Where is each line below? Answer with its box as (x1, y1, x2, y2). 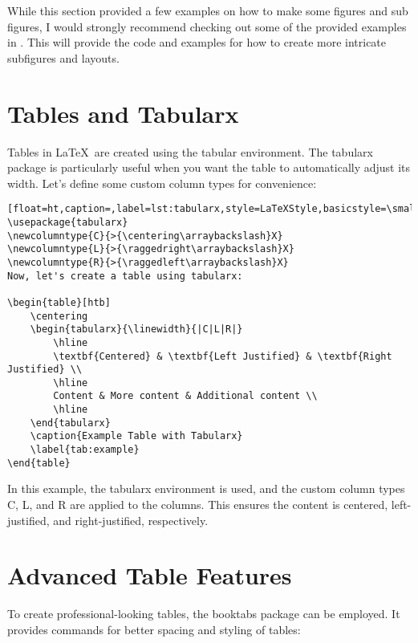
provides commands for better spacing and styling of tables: (7, 621, 301, 637)
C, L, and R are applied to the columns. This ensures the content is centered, (7, 496, 388, 512)
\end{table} (7, 457, 71, 469)
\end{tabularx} (30, 417, 111, 429)
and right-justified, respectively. (53, 511, 209, 528)
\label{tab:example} (30, 444, 140, 456)
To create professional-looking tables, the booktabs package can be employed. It (7, 605, 400, 622)
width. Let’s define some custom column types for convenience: (7, 174, 317, 191)
